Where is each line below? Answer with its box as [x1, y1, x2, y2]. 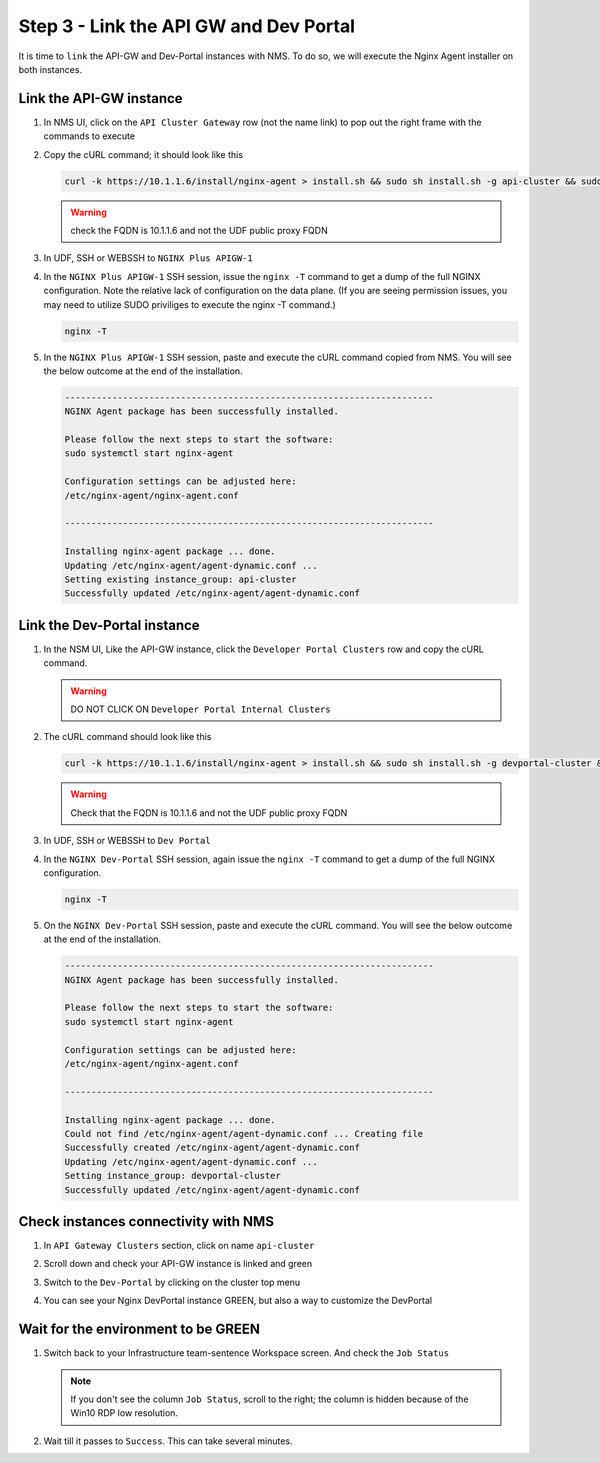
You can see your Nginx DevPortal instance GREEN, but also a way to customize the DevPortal [43, 1295, 433, 1307]
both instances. [18, 63, 83, 75]
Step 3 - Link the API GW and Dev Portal [18, 15, 355, 37]
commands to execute [43, 130, 135, 142]
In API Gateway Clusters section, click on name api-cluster [43, 1240, 315, 1252]
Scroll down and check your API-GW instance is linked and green [43, 1258, 313, 1270]
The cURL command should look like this [43, 731, 212, 743]
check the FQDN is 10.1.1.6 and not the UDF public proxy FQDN [70, 224, 329, 236]
